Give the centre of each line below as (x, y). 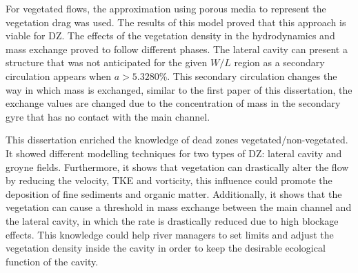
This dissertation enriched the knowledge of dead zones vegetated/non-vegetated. (177, 140)
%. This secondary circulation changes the (248, 75)
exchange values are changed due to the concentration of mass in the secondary (173, 103)
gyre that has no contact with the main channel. (108, 116)
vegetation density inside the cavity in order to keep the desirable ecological (166, 248)
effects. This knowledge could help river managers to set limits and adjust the (170, 234)
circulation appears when (59, 75)
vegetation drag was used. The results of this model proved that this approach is (176, 22)
